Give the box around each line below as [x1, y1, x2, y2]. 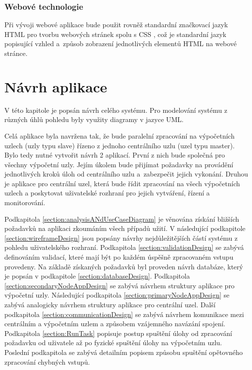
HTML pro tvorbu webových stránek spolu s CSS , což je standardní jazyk [4, 29, 227, 39]
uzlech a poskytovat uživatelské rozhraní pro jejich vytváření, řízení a [4, 188, 210, 198]
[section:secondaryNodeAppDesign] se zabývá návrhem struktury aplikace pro [4, 280, 235, 290]
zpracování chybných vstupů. [4, 356, 90, 367]
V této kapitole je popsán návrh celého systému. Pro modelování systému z [4, 105, 227, 115]
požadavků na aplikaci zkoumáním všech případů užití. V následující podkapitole [4, 223, 246, 233]
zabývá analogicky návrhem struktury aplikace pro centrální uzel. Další [4, 300, 216, 309]
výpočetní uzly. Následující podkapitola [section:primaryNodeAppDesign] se [4, 290, 230, 300]
